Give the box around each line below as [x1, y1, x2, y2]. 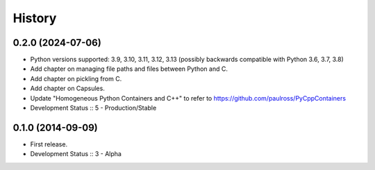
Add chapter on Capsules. [30, 84, 106, 93]
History [12, 10, 57, 26]
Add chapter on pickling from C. [30, 74, 122, 83]
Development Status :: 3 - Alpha [30, 150, 122, 158]
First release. [30, 139, 68, 148]
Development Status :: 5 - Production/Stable [30, 104, 157, 112]
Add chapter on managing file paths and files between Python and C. [30, 65, 228, 73]
